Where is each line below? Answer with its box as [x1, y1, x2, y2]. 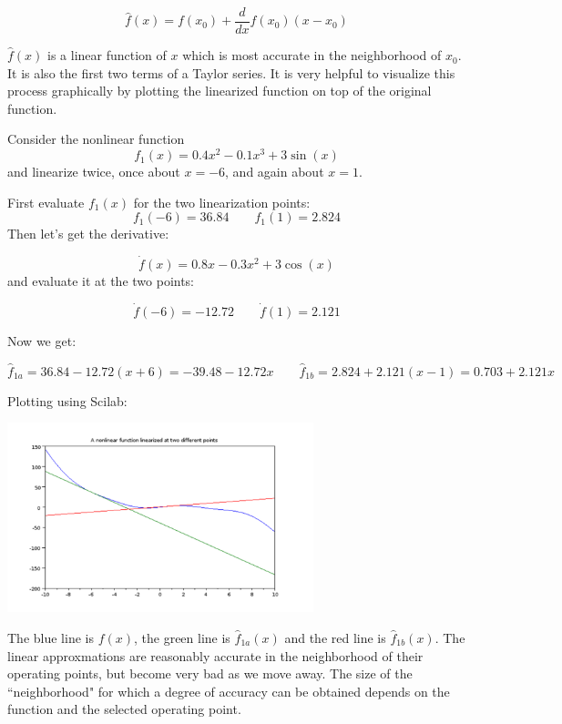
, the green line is [133, 627, 230, 647]
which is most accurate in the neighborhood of [182, 46, 442, 65]
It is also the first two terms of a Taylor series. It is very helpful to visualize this [7, 63, 455, 82]
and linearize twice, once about [7, 162, 180, 181]
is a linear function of [47, 46, 167, 65]
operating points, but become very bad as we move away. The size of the [7, 664, 413, 683]
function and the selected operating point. [7, 699, 241, 719]
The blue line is [7, 627, 94, 647]
